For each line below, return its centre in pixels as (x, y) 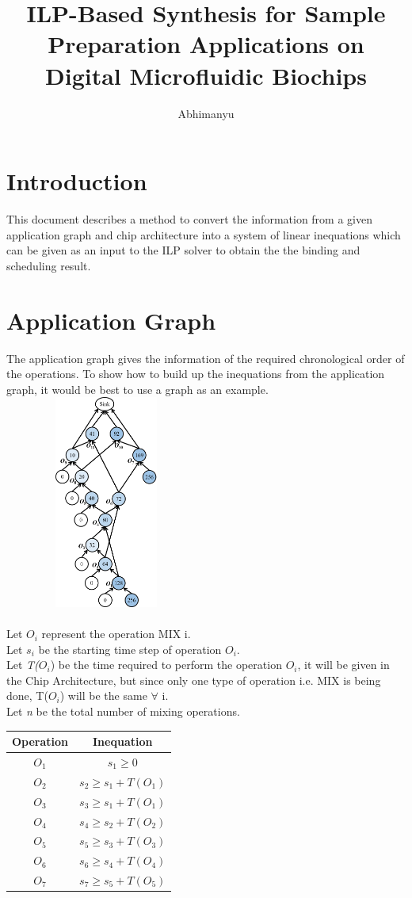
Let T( (23, 665)
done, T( (27, 695)
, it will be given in (343, 665)
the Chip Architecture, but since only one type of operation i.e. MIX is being (194, 680)
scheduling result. (49, 265)
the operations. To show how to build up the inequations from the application (196, 374)
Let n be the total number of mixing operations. (123, 711)
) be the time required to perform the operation (166, 665)
